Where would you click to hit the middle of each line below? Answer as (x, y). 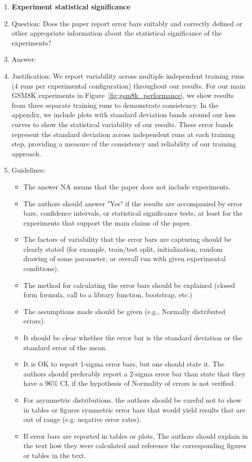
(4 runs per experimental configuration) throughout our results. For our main (128, 85)
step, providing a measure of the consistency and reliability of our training (124, 144)
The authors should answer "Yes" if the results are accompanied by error (133, 203)
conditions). (41, 268)
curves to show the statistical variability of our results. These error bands (123, 124)
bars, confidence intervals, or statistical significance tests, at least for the (133, 213)
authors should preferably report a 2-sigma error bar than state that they (134, 373)
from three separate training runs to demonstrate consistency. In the (115, 105)
